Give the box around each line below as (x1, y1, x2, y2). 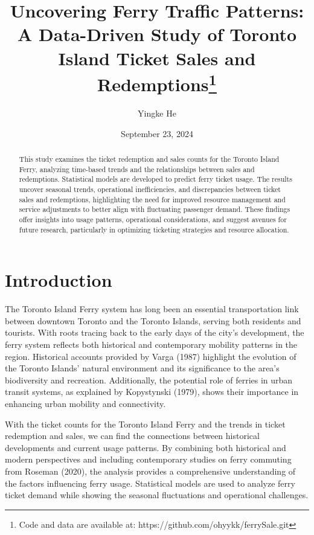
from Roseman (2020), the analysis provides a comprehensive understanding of (5, 464, 296, 477)
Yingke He (138, 107, 176, 120)
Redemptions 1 (97, 69, 217, 97)
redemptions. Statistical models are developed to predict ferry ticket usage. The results (19, 174, 292, 184)
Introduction (5, 267, 112, 292)
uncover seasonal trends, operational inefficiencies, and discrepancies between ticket (19, 184, 281, 194)
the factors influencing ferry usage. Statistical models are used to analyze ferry (5, 476, 295, 489)
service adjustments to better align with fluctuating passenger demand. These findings (19, 204, 290, 214)
